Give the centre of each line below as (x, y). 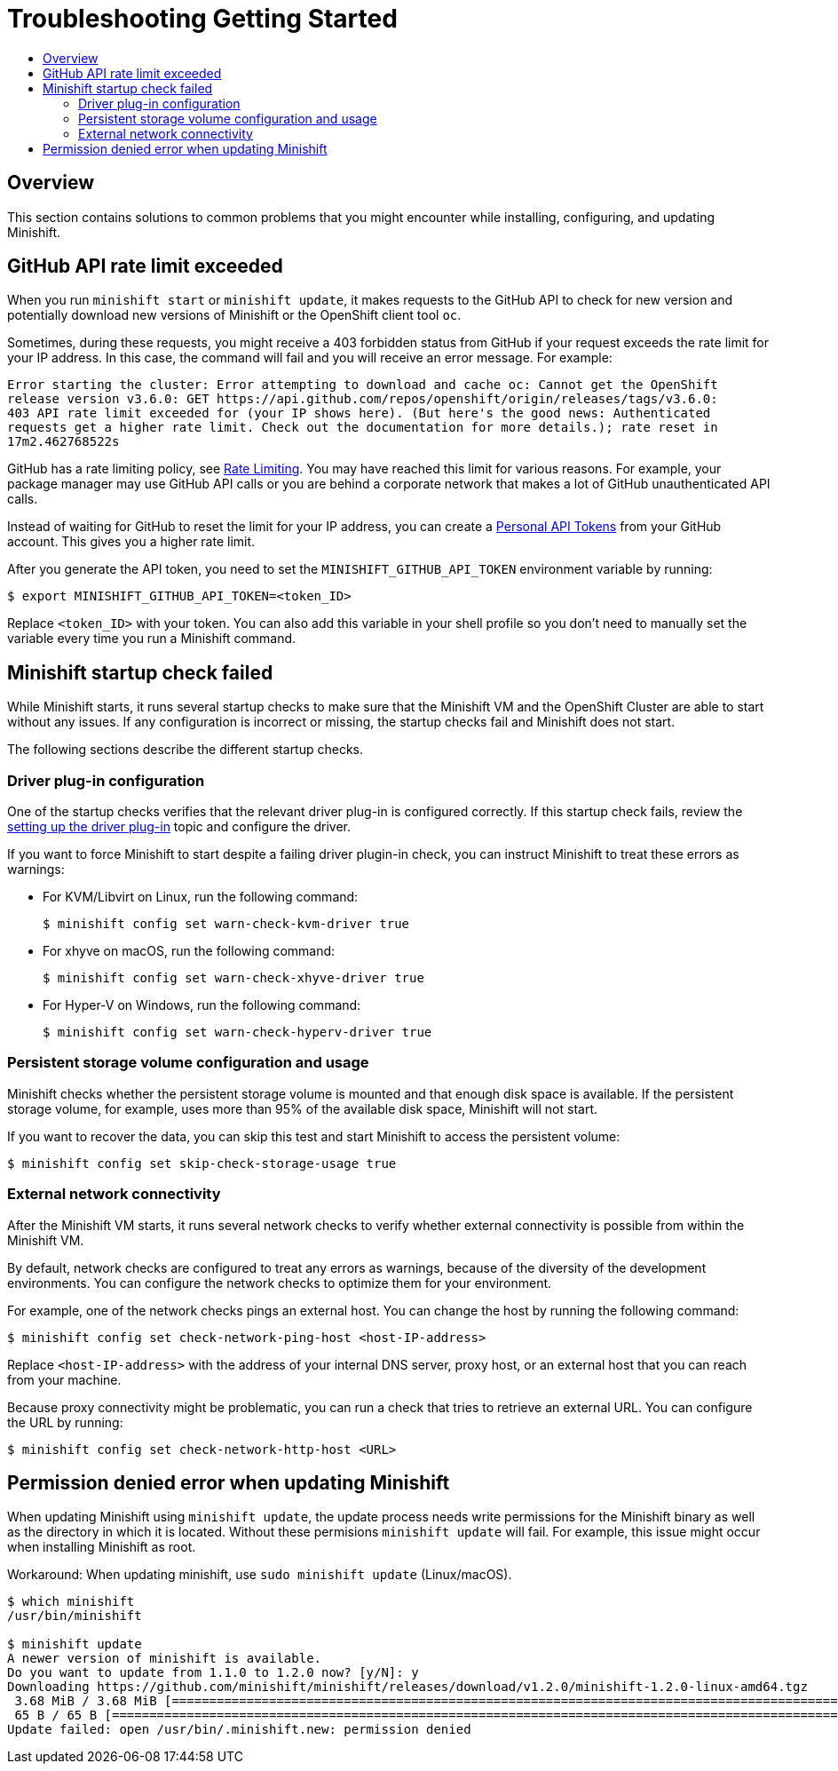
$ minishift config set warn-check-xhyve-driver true (233, 978)
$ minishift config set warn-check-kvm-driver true (226, 924)
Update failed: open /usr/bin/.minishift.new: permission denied (239, 1730)
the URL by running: (65, 1422)
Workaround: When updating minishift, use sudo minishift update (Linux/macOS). (260, 1575)
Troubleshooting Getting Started (202, 19)
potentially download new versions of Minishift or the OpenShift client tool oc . (234, 315)
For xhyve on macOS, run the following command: (189, 951)
